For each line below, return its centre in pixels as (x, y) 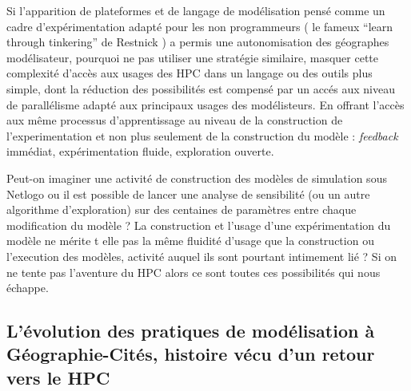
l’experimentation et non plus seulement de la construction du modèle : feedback (202, 135)
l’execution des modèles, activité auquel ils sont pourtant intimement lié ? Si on (202, 256)
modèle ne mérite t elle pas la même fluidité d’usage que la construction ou (190, 241)
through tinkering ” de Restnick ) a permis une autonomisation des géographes (198, 42)
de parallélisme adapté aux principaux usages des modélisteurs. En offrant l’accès (205, 104)
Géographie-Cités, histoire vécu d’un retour (191, 354)
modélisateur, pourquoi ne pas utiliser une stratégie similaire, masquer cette (193, 57)
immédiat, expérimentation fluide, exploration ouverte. (140, 151)
